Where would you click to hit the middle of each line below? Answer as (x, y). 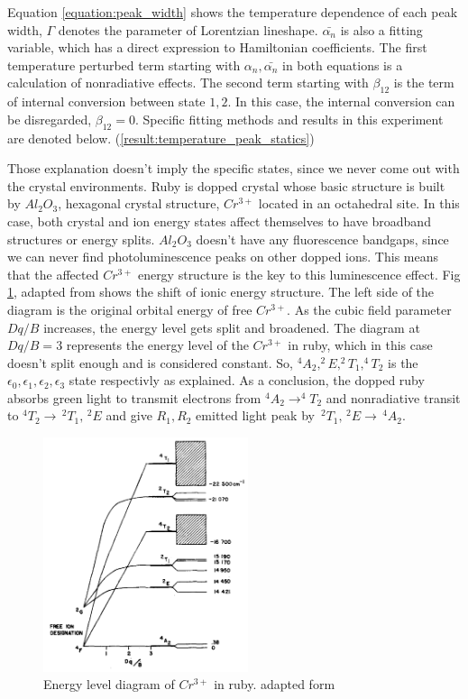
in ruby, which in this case (360, 345)
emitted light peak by (255, 415)
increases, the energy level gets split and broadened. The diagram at (232, 327)
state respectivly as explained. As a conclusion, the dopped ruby (247, 380)
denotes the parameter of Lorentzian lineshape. (188, 29)
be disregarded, (50, 119)
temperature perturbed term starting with (124, 64)
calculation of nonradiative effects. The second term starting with (188, 83)
